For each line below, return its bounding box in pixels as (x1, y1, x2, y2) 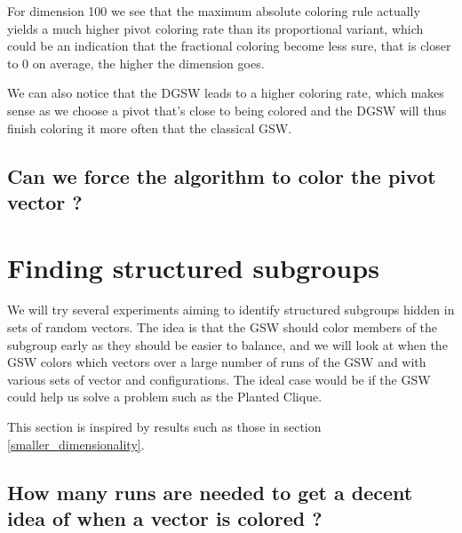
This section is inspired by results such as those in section (7, 418, 322, 436)
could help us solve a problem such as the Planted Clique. (7, 387, 323, 406)
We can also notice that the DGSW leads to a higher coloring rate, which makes (7, 84, 444, 102)
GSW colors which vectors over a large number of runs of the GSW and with (7, 353, 426, 371)
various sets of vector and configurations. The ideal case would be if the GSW (7, 370, 431, 388)
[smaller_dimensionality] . (7, 434, 145, 453)
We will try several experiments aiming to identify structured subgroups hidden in (7, 300, 455, 319)
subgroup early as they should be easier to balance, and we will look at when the (7, 335, 448, 354)
